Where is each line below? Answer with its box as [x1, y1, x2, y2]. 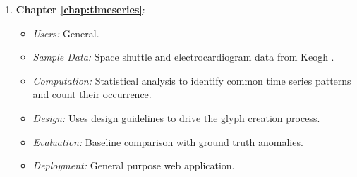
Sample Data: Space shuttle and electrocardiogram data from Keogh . [32, 49, 334, 64]
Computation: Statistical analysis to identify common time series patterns [32, 73, 351, 87]
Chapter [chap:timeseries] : [16, 2, 145, 16]
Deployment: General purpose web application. [32, 158, 235, 173]
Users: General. [32, 25, 99, 40]
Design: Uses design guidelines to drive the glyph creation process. [32, 110, 320, 125]
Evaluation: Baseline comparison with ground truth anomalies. [32, 134, 303, 149]
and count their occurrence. [32, 87, 152, 102]
